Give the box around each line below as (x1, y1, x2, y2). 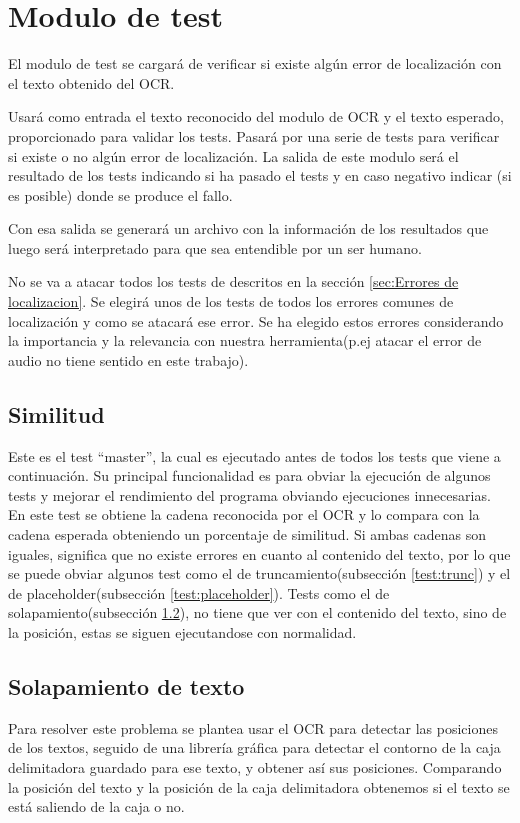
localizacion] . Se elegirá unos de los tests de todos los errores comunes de (8, 291, 454, 312)
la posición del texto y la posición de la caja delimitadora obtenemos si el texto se (8, 776, 510, 797)
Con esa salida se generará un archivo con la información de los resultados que (8, 218, 489, 239)
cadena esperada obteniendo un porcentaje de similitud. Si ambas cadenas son (8, 524, 487, 545)
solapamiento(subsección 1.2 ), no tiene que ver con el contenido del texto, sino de (8, 602, 507, 623)
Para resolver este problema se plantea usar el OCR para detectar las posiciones (8, 717, 498, 738)
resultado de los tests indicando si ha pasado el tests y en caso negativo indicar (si (8, 165, 512, 186)
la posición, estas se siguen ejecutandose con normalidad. (8, 621, 357, 642)
